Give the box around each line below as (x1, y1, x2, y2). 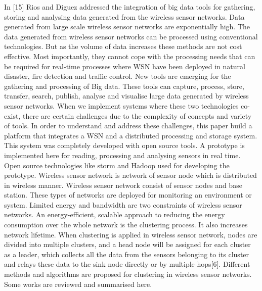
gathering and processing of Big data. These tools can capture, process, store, (4, 80, 244, 91)
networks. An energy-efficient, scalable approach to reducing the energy (4, 209, 225, 220)
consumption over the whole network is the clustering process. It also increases (4, 219, 248, 230)
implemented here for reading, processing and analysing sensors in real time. (4, 150, 241, 160)
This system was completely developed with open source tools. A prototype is (4, 140, 245, 151)
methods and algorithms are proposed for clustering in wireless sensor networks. (4, 269, 252, 279)
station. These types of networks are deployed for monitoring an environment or (4, 189, 252, 200)
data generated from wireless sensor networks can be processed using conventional (4, 31, 258, 41)
